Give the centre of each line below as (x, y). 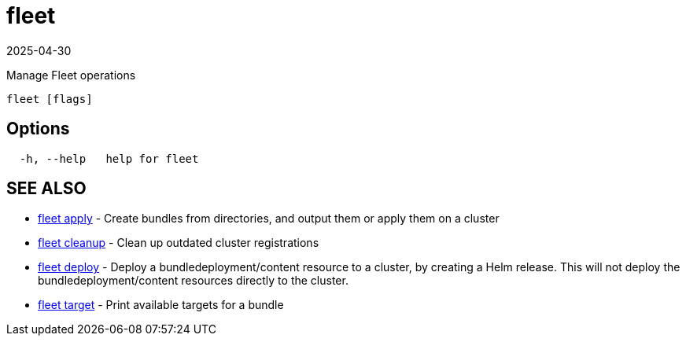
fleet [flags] (50, 99)
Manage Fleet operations (71, 75)
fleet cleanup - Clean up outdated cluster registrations (179, 243)
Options (38, 129)
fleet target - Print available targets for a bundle (161, 305)
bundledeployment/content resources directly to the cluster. (193, 281)
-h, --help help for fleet (109, 158)
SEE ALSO (46, 189)
